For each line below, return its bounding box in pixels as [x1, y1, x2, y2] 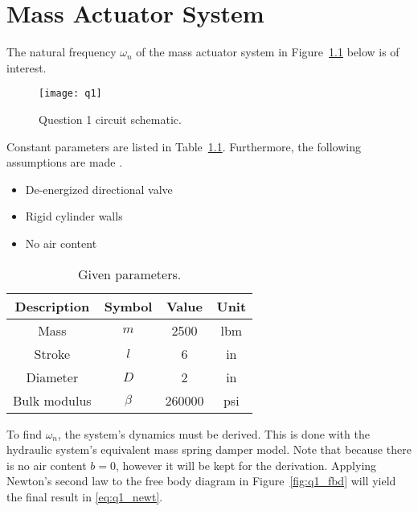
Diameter [26, 367, 79, 386]
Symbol [104, 296, 153, 315]
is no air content [6, 456, 87, 473]
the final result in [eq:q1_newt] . [6, 488, 163, 505]
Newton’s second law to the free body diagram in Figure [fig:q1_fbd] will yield [6, 472, 396, 489]
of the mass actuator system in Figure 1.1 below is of [136, 43, 400, 60]
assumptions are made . [6, 154, 123, 171]
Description [14, 296, 90, 315]
